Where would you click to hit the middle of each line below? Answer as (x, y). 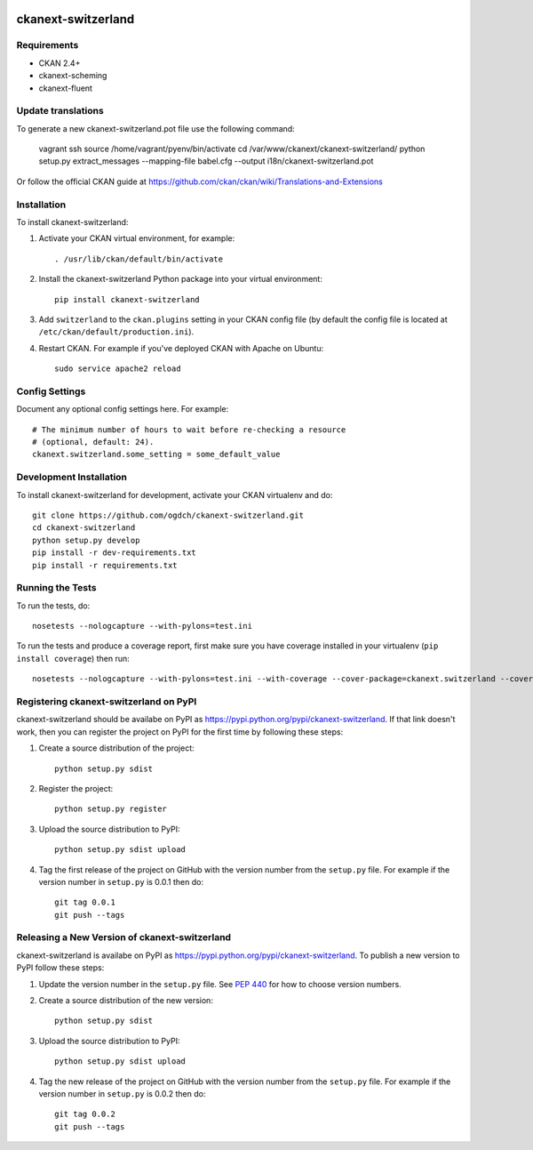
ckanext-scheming (73, 76)
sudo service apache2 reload (118, 369)
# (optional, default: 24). (93, 442)
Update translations (60, 111)
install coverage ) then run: (73, 658)
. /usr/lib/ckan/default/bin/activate (139, 259)
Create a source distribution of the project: (116, 748)
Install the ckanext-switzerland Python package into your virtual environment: (181, 279)
